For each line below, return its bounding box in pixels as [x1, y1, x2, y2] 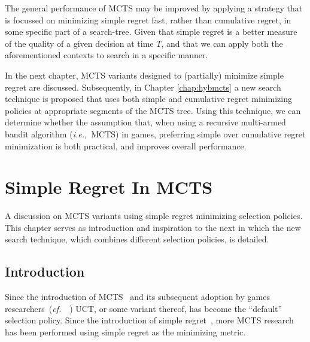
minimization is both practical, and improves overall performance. [5, 139, 247, 152]
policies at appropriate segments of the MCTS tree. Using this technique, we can [5, 104, 301, 116]
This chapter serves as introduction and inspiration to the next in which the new [5, 221, 301, 233]
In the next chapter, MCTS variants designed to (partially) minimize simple [5, 68, 284, 81]
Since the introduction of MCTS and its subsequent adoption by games [5, 290, 270, 303]
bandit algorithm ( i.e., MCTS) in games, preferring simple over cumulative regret [5, 127, 306, 140]
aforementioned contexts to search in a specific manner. [5, 49, 208, 61]
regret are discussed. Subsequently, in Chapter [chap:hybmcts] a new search [5, 80, 281, 93]
